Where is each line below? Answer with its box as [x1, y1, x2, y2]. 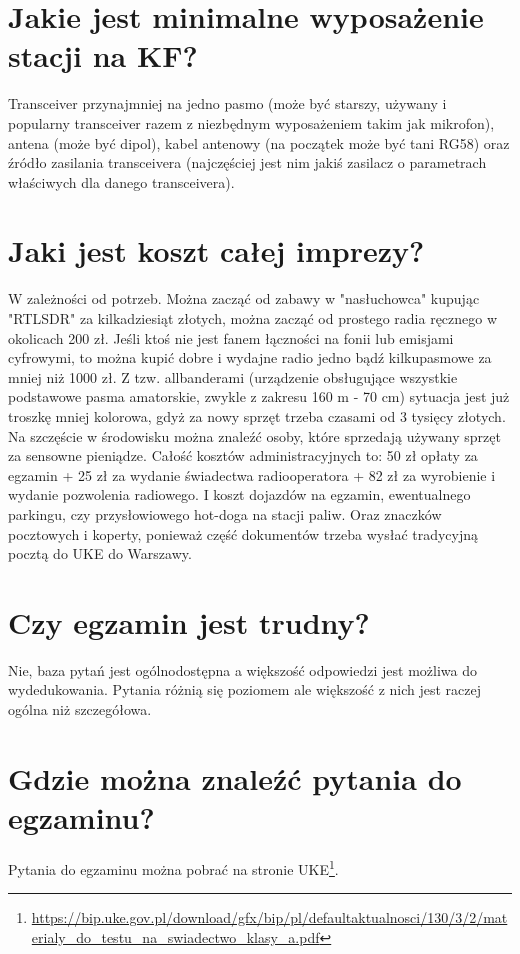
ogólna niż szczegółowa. [8, 699, 152, 720]
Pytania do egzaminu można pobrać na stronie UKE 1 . [8, 855, 339, 879]
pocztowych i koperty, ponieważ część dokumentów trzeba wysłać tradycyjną [8, 523, 479, 544]
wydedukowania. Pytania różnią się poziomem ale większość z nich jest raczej [8, 679, 482, 700]
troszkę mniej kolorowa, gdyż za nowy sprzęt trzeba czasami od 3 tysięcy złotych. [8, 405, 506, 426]
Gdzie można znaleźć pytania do [8, 757, 462, 798]
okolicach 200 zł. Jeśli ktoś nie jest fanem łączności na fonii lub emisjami [8, 327, 454, 348]
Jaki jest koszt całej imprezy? [8, 230, 425, 271]
